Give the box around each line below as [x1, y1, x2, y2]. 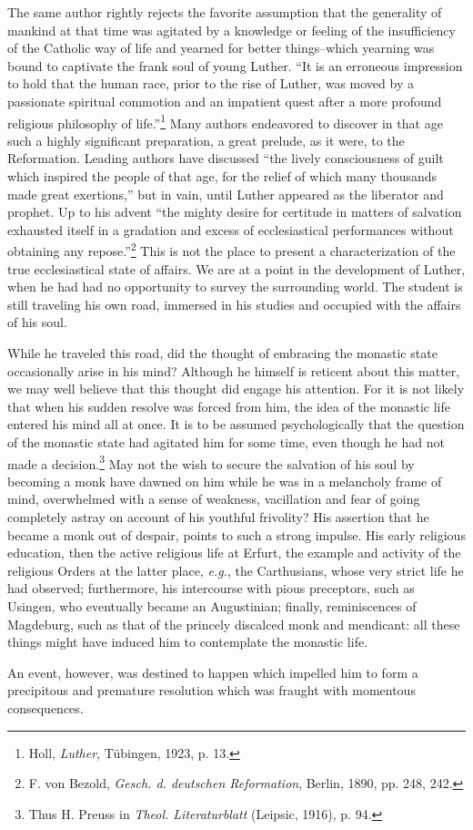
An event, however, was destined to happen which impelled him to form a [7, 662, 418, 681]
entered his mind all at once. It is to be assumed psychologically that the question [7, 415, 465, 434]
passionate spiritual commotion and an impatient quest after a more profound [7, 91, 442, 110]
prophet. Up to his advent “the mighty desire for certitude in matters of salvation [7, 202, 462, 221]
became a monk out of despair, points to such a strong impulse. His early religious [7, 525, 466, 544]
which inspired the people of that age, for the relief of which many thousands [7, 167, 438, 185]
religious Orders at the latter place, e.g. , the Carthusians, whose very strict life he [7, 560, 464, 579]
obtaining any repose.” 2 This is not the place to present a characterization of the [7, 239, 456, 261]
